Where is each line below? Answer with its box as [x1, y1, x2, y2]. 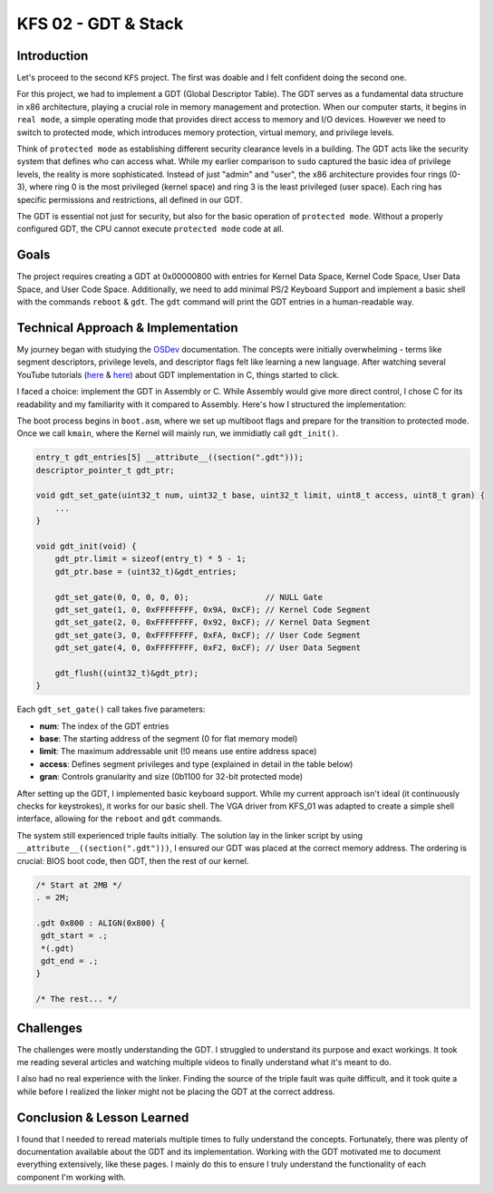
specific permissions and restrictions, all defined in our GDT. [16, 194, 243, 205]
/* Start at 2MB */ [35, 879, 122, 890]
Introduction [16, 48, 89, 63]
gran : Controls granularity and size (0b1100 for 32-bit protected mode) [39, 771, 304, 782]
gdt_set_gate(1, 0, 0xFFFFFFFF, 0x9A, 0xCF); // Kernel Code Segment [54, 604, 371, 615]
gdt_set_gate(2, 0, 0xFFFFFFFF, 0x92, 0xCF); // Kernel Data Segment [54, 617, 371, 627]
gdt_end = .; [41, 955, 99, 965]
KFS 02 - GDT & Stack [16, 14, 184, 34]
